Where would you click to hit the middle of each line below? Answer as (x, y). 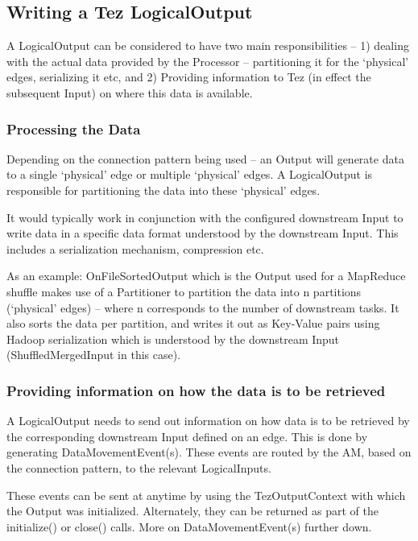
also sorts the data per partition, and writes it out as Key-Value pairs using (193, 323)
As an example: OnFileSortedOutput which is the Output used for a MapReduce (206, 276)
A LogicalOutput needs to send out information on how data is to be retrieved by (208, 421)
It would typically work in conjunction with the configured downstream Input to (205, 217)
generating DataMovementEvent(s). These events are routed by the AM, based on (209, 452)
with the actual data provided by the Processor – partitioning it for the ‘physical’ (208, 61)
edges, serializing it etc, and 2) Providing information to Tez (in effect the (189, 77)
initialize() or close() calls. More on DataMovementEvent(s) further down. (189, 526)
